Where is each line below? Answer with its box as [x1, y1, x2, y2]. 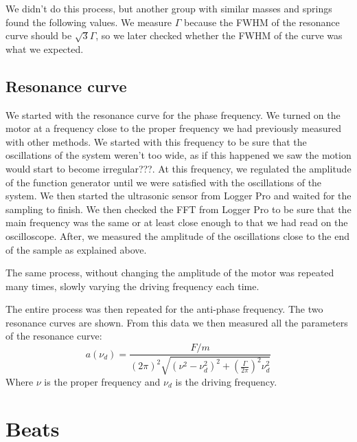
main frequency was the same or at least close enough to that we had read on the [5, 215, 348, 230]
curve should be [5, 28, 72, 43]
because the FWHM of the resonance [184, 14, 340, 29]
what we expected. [5, 41, 84, 56]
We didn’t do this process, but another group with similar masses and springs [5, 1, 332, 15]
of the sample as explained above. [5, 242, 147, 256]
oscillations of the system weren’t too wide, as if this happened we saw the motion [5, 148, 352, 162]
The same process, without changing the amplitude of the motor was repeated [5, 265, 334, 280]
